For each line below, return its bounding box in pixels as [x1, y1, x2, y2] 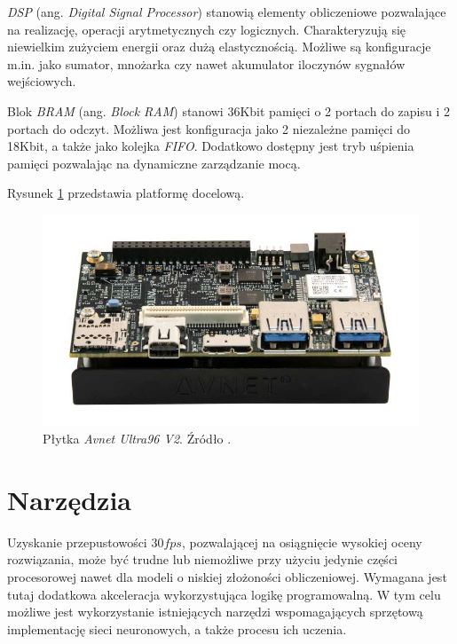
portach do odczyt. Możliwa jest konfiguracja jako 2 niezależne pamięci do [7, 119, 410, 137]
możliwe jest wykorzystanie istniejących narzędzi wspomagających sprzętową [7, 602, 423, 621]
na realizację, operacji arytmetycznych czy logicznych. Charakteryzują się [7, 20, 406, 38]
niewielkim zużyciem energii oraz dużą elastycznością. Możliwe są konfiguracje [7, 37, 431, 56]
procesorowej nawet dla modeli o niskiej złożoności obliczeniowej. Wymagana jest [7, 567, 447, 585]
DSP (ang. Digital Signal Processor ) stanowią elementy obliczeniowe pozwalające [7, 3, 446, 20]
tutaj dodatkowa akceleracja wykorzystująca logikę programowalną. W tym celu [7, 585, 441, 603]
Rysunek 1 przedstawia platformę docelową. [7, 184, 245, 202]
